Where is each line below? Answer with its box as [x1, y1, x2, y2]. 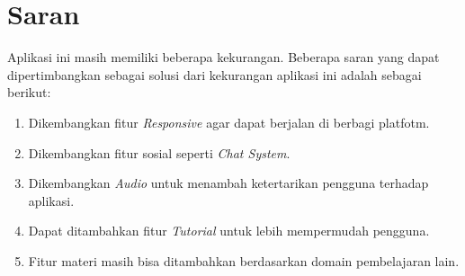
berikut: [7, 83, 51, 102]
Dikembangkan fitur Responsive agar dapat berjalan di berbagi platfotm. [28, 112, 430, 131]
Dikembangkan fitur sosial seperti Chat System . [28, 143, 291, 162]
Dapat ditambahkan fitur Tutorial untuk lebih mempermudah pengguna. [28, 221, 430, 240]
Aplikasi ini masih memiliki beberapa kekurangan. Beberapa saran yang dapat [7, 48, 440, 67]
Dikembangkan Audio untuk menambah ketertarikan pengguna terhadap [28, 174, 429, 192]
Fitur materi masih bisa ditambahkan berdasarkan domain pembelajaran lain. [28, 251, 460, 270]
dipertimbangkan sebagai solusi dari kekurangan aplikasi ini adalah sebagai [7, 65, 422, 84]
